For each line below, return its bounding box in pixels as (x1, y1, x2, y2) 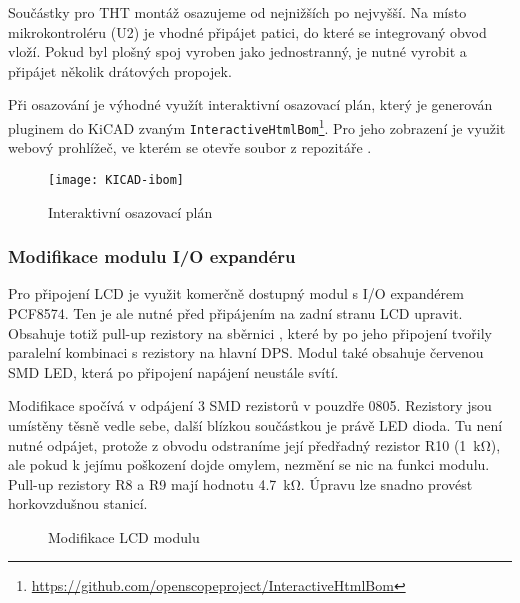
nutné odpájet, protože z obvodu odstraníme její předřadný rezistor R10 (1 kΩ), (8, 434, 501, 455)
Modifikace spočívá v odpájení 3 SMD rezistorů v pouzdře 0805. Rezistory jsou (8, 395, 492, 416)
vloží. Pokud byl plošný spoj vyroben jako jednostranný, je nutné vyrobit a (8, 41, 467, 62)
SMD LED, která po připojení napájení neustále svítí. (8, 361, 339, 382)
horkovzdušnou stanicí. (8, 493, 148, 514)
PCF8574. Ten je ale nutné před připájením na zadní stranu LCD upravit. (8, 302, 463, 323)
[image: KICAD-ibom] (48, 172, 185, 187)
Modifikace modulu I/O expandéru (8, 244, 296, 269)
